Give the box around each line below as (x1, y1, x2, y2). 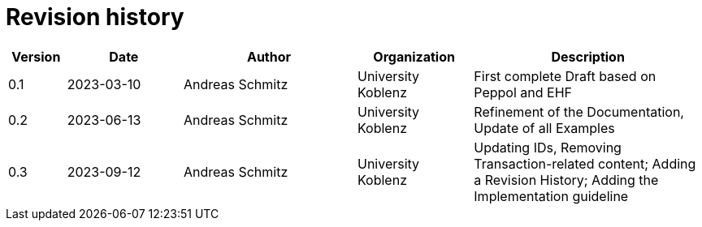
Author (246, 48, 292, 65)
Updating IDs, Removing (474, 139, 622, 156)
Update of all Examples (474, 119, 615, 136)
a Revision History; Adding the (474, 171, 659, 188)
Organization (373, 48, 455, 65)
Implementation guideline (474, 187, 629, 204)
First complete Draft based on (474, 67, 656, 84)
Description (551, 48, 625, 65)
